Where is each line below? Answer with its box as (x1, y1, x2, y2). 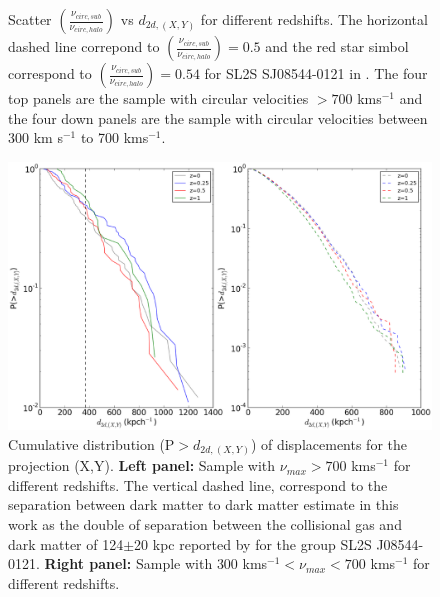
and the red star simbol (265, 36, 409, 56)
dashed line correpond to (8, 36, 160, 56)
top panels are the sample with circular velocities (8, 88, 309, 108)
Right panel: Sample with (44, 553, 213, 574)
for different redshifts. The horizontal (200, 9, 428, 29)
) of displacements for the (250, 433, 408, 454)
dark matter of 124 (8, 533, 124, 554)
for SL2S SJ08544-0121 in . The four (204, 63, 428, 83)
